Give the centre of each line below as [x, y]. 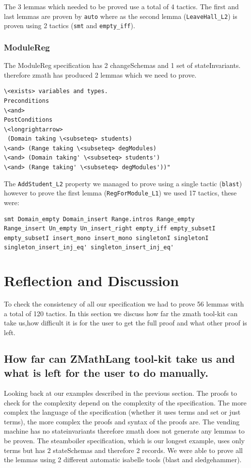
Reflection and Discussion [92, 281]
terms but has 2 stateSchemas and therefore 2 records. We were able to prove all [123, 450]
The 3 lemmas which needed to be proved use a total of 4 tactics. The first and [121, 6]
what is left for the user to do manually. [106, 373]
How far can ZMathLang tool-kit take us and [119, 358]
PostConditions [28, 120]
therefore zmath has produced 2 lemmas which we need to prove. [100, 74]
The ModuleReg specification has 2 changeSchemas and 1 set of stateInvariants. [122, 65]
